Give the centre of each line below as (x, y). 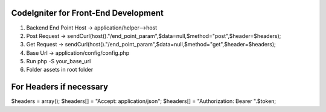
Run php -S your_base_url (59, 61)
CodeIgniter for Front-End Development (88, 13)
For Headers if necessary (60, 87)
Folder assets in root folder (60, 70)
